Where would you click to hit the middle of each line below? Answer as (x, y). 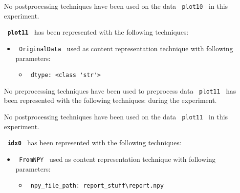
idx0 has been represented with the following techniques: (94, 143)
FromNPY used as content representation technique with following (117, 159)
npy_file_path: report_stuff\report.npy (97, 186)
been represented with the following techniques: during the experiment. (110, 100)
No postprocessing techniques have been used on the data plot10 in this (116, 6)
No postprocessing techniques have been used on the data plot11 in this (116, 117)
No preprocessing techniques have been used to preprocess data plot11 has (120, 90)
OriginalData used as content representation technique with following (126, 48)
